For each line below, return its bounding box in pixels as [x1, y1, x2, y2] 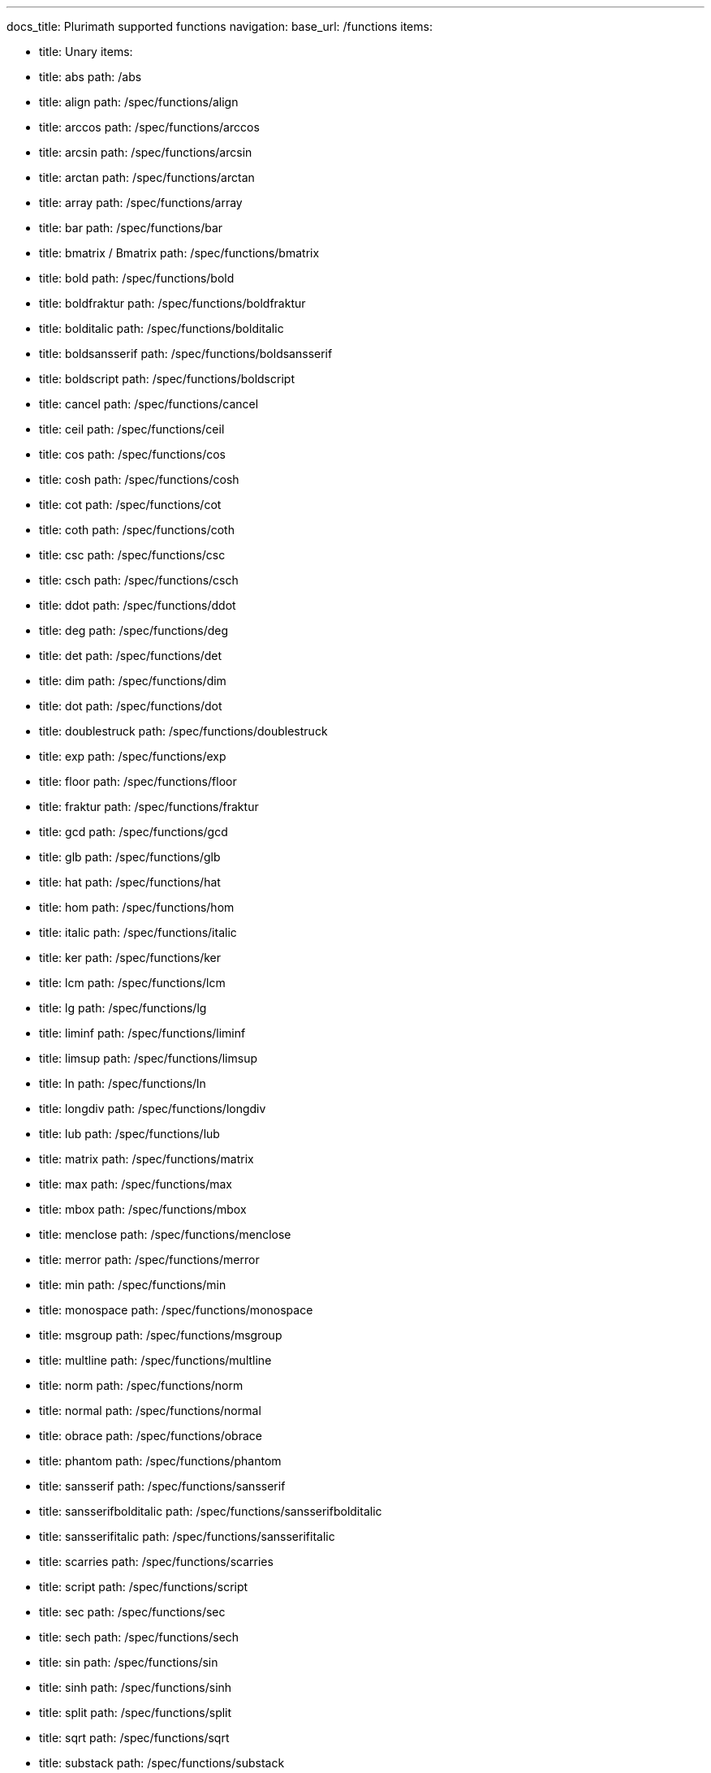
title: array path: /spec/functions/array [39, 196, 243, 209]
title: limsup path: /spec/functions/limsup [39, 1051, 257, 1065]
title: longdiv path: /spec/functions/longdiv [39, 1102, 266, 1115]
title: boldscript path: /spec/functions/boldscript [39, 372, 295, 386]
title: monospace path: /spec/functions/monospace [39, 1303, 313, 1317]
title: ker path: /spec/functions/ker [39, 951, 222, 964]
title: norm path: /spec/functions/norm [39, 1378, 243, 1392]
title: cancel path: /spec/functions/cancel [39, 397, 259, 411]
